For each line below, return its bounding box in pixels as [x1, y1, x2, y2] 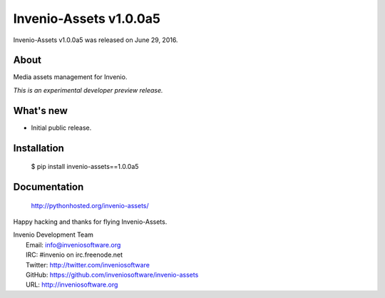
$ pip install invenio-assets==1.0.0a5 [31, 163, 139, 171]
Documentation [13, 180, 84, 192]
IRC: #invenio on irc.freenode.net [26, 250, 123, 260]
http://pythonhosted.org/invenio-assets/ [31, 201, 149, 210]
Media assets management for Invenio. [13, 73, 128, 81]
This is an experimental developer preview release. [13, 86, 163, 94]
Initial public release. [31, 123, 92, 132]
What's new [13, 104, 68, 117]
